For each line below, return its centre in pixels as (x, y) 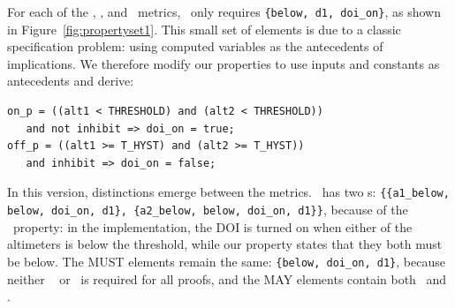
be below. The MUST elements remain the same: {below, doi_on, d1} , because (226, 261)
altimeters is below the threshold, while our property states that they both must (225, 244)
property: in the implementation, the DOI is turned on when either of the (212, 226)
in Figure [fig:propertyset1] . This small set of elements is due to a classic (204, 29)
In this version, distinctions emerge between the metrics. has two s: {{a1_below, (228, 192)
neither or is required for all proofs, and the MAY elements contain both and (227, 278)
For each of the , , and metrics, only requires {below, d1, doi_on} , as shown (224, 11)
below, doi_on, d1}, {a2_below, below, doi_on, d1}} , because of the (208, 210)
